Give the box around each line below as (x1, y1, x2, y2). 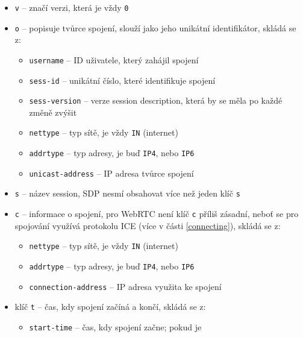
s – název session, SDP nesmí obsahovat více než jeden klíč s (14, 187, 240, 200)
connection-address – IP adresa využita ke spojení (29, 280, 222, 292)
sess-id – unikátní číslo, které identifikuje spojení (29, 74, 216, 86)
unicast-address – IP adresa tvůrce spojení (29, 166, 194, 179)
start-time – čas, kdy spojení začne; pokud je (29, 320, 202, 333)
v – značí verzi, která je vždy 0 (14, 1, 129, 13)
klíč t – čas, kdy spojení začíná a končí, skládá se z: (14, 300, 206, 313)
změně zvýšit (29, 106, 77, 118)
